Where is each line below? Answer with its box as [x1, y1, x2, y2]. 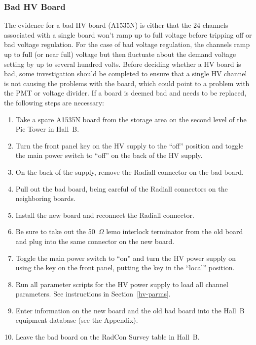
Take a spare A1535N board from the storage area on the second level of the [15, 114, 247, 124]
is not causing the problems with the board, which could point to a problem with [4, 78, 250, 88]
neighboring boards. [15, 193, 75, 203]
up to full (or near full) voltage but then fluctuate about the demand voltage [4, 49, 236, 59]
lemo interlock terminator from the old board [106, 226, 243, 237]
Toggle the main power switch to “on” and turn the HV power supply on [15, 252, 236, 263]
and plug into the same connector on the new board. [15, 236, 175, 246]
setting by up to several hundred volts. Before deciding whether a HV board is [4, 58, 241, 69]
